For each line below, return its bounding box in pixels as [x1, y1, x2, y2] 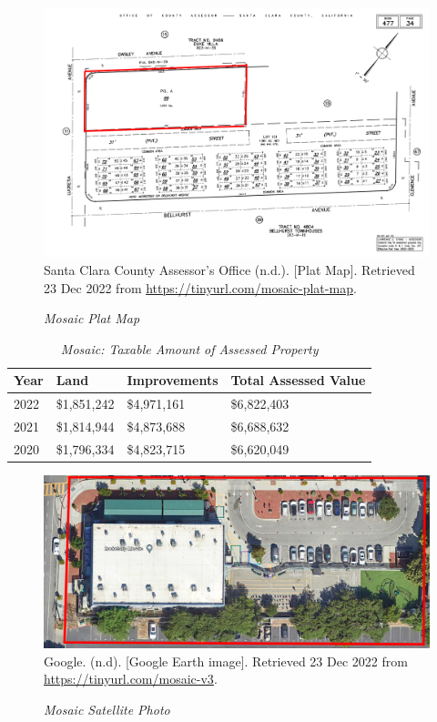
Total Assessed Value [230, 371, 366, 390]
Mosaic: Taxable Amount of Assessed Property [60, 339, 319, 358]
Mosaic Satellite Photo [44, 699, 170, 718]
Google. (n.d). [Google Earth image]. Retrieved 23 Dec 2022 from [44, 651, 408, 670]
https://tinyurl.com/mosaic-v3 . [44, 669, 218, 688]
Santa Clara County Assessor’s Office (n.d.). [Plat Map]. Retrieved [44, 259, 415, 279]
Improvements [127, 371, 218, 390]
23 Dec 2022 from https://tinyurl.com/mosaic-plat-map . [44, 278, 357, 297]
